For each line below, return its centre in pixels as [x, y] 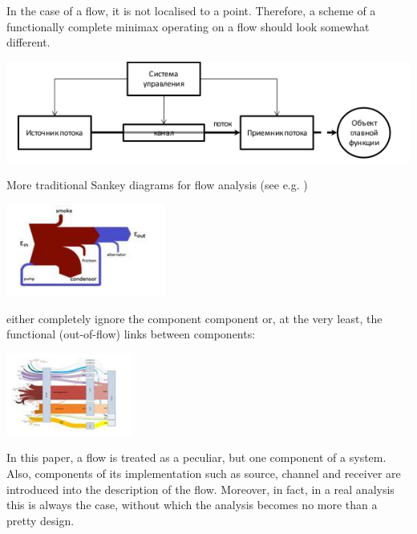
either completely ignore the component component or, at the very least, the [194, 318]
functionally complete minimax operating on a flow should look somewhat [188, 26]
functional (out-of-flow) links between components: [131, 334]
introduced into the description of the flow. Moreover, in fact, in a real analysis [200, 489]
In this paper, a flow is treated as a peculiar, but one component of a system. [196, 457]
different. [28, 42]
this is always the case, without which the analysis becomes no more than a [192, 505]
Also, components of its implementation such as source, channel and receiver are [204, 473]
